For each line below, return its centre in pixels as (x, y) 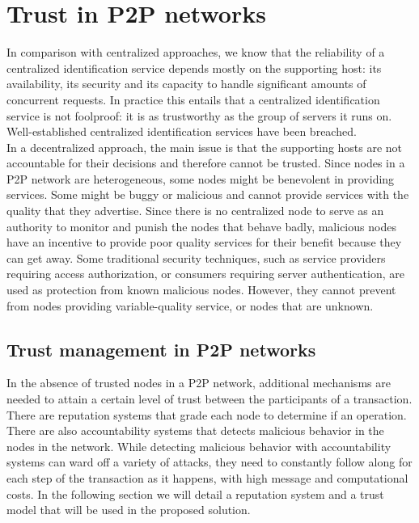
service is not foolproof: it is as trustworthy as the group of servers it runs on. (199, 115)
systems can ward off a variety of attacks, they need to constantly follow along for (209, 462)
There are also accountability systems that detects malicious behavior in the (195, 430)
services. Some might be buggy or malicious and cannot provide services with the (208, 194)
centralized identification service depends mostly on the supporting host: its (194, 67)
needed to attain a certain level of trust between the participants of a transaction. (209, 399)
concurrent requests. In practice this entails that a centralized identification (193, 99)
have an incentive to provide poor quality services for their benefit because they (204, 242)
